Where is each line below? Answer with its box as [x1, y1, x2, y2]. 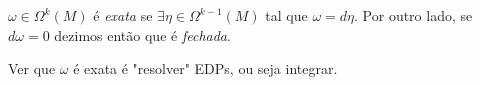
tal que [265, 5, 308, 25]
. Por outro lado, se [354, 5, 473, 25]
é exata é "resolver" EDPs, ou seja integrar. [73, 58, 338, 79]
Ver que [8, 58, 56, 79]
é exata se [93, 5, 153, 25]
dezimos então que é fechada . [54, 24, 231, 45]
